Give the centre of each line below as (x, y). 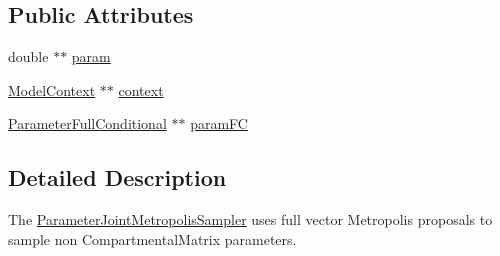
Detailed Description (117, 177)
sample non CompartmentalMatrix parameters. (152, 238)
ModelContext (52, 89)
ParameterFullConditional (87, 123)
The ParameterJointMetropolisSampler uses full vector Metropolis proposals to (250, 219)
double (28, 56)
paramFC (219, 123)
